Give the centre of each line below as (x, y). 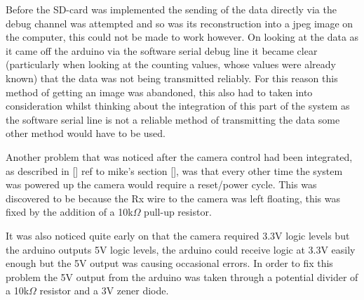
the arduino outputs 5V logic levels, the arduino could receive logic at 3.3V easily (181, 249)
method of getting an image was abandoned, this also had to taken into (159, 92)
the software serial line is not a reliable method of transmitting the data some (173, 119)
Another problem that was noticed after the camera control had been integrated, (179, 156)
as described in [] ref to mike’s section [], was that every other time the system (174, 170)
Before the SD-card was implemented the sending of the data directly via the (171, 9)
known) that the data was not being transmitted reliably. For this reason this (172, 78)
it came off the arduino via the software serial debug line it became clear (162, 50)
